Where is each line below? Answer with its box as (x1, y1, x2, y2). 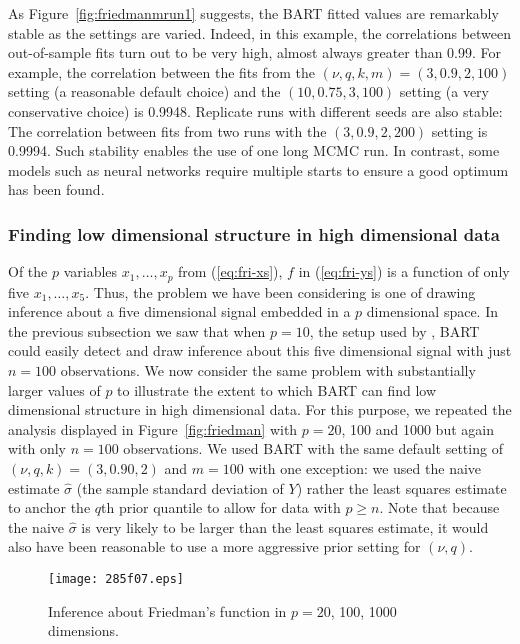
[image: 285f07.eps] (48, 571, 185, 586)
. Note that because (379, 497, 500, 518)
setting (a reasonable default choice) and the (8, 81, 281, 102)
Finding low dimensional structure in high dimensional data (8, 221, 500, 246)
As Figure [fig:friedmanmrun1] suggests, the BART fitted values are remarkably (8, 3, 499, 23)
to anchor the (8, 497, 91, 518)
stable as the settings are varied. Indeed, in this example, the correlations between (8, 22, 512, 43)
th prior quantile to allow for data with (101, 497, 341, 518)
